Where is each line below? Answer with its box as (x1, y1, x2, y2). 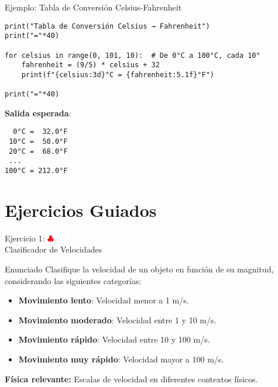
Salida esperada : (5, 106, 71, 119)
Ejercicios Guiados (5, 198, 157, 222)
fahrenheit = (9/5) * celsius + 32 (21, 61, 160, 70)
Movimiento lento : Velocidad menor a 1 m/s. (18, 294, 189, 306)
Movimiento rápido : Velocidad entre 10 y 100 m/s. (18, 333, 210, 345)
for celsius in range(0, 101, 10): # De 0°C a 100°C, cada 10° (5, 51, 260, 60)
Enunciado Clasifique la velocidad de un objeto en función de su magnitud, (5, 263, 274, 275)
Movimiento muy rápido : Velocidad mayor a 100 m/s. (18, 353, 224, 365)
